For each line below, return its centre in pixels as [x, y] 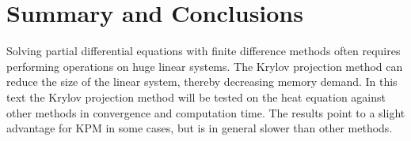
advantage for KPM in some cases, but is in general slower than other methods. [200, 128]
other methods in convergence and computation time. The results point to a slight [206, 112]
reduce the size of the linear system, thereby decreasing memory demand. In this [202, 82]
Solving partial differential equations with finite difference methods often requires [204, 51]
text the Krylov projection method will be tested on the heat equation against [196, 96]
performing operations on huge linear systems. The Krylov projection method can [205, 66]
